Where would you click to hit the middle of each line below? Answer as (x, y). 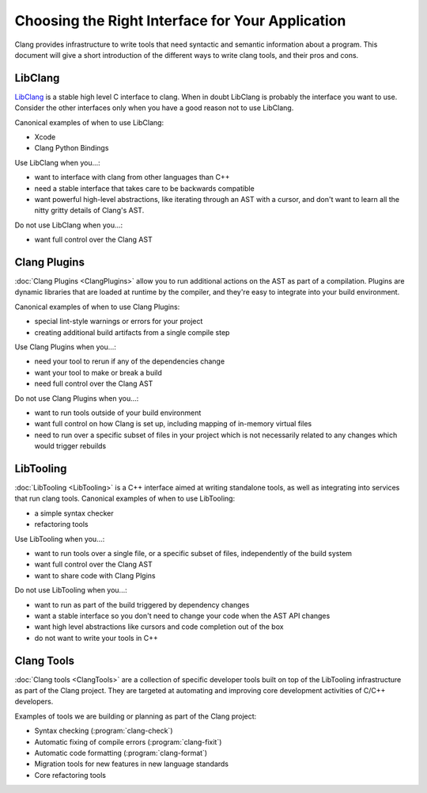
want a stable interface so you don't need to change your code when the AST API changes (182, 616)
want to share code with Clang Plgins (95, 575)
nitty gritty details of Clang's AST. (89, 211)
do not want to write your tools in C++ (96, 638)
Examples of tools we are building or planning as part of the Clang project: (136, 716)
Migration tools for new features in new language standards (132, 764)
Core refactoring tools (70, 775)
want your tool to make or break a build (98, 372)
